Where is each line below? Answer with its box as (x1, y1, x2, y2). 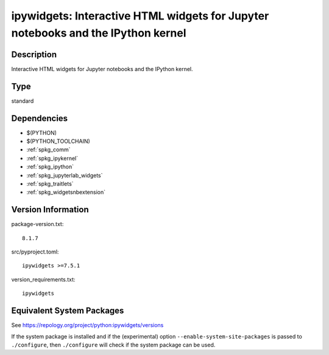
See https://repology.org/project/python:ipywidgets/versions (11, 322, 164, 329)
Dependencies (11, 113, 68, 123)
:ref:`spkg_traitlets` (26, 180, 74, 188)
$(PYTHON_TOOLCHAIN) (26, 137, 91, 145)
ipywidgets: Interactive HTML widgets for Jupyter (11, 9, 269, 22)
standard (11, 97, 34, 105)
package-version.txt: (11, 221, 64, 228)
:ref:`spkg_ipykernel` (26, 154, 79, 162)
